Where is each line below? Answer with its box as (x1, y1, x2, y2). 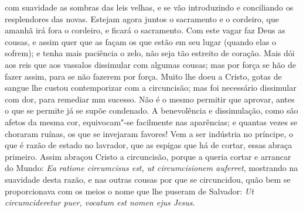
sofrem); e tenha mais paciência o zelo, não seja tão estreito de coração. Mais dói (5, 47, 295, 59)
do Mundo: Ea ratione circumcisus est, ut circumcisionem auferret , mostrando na (5, 162, 298, 174)
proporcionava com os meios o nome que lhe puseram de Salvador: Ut (5, 184, 254, 197)
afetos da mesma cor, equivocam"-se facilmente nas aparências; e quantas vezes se (5, 115, 298, 128)
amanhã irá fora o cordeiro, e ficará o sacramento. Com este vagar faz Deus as (5, 24, 285, 36)
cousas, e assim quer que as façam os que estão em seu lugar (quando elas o (5, 35, 277, 47)
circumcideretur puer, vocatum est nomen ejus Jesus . (5, 196, 195, 208)
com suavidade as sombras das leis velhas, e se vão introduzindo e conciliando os (5, 1, 294, 13)
